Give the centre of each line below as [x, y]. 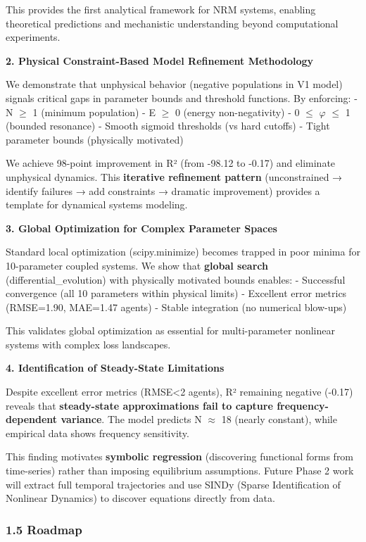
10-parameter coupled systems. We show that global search [137, 265]
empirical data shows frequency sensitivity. [97, 433]
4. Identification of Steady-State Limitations [115, 368]
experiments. [33, 37]
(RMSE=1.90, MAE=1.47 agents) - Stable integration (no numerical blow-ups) [176, 307]
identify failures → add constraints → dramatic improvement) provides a [163, 190]
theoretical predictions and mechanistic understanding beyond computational [172, 23]
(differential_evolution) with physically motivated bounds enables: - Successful [176, 279]
